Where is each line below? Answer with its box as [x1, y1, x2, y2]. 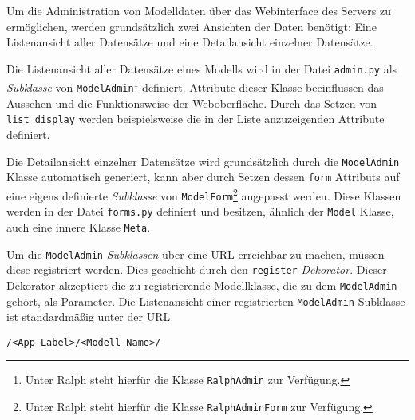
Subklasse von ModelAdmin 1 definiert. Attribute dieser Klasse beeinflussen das [6, 77, 384, 96]
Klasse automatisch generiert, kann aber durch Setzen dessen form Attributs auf [6, 168, 400, 185]
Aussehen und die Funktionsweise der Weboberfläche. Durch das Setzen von [6, 94, 377, 111]
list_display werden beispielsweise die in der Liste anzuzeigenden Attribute [6, 110, 385, 127]
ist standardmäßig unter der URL [6, 308, 171, 325]
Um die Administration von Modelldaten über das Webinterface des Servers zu [6, 2, 391, 18]
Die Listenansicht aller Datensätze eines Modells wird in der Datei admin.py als [6, 60, 397, 77]
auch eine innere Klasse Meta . [6, 218, 151, 235]
